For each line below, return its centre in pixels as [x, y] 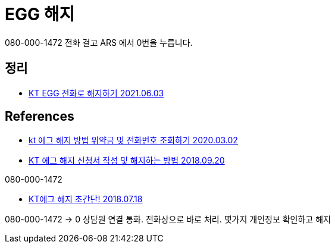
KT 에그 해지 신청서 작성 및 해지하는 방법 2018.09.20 [127, 161]
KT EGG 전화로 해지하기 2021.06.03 [96, 93]
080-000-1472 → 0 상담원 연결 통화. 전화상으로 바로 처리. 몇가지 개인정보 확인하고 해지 [168, 219]
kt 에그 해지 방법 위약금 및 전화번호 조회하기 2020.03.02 [133, 140]
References [40, 117]
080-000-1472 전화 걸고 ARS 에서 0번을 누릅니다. [99, 42]
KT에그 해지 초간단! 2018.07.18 [86, 199]
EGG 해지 [40, 14]
